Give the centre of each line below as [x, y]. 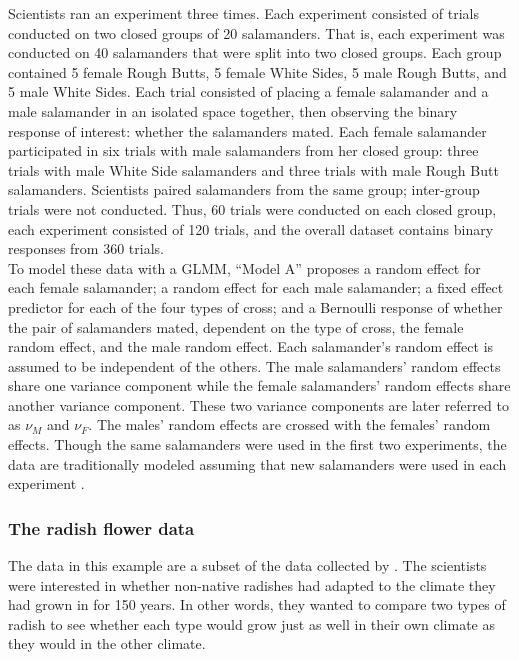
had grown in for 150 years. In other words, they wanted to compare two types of [257, 604]
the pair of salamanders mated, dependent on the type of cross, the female [236, 326]
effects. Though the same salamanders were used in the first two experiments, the [257, 444]
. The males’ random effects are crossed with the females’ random [289, 424]
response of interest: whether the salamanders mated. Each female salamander [247, 130]
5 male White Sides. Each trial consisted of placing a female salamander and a [248, 91]
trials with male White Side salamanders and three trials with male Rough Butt [253, 169]
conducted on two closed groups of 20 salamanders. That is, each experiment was [256, 32]
